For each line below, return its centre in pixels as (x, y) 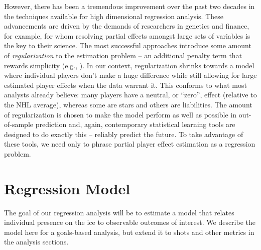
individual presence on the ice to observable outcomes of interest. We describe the (130, 222)
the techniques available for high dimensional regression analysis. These (114, 16)
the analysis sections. (36, 242)
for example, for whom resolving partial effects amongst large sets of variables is (127, 35)
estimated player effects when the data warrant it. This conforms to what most (125, 85)
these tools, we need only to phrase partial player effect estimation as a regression (130, 144)
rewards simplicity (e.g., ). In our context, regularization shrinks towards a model (129, 65)
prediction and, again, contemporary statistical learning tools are (135, 124)
